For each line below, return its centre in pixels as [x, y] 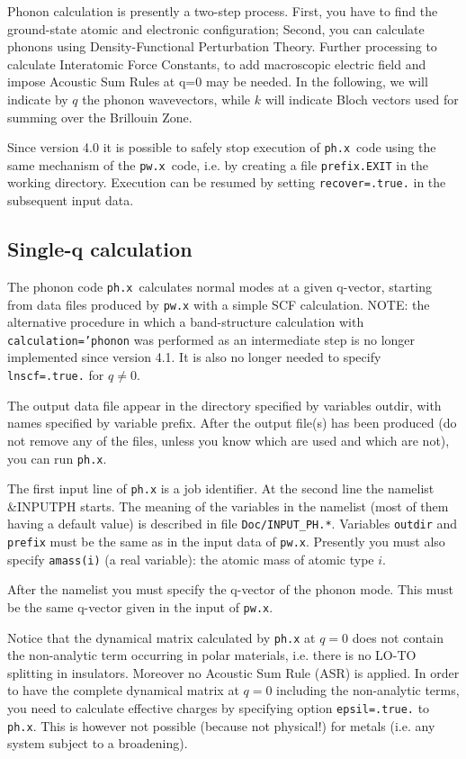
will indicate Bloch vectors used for [362, 99]
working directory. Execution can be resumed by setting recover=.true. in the [227, 182]
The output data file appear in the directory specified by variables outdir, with [224, 405]
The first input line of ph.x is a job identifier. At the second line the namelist [221, 488]
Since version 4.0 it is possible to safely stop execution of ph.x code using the [222, 147]
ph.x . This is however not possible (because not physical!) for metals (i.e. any [221, 725]
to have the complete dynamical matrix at [123, 690]
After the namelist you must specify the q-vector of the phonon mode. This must [230, 589]
